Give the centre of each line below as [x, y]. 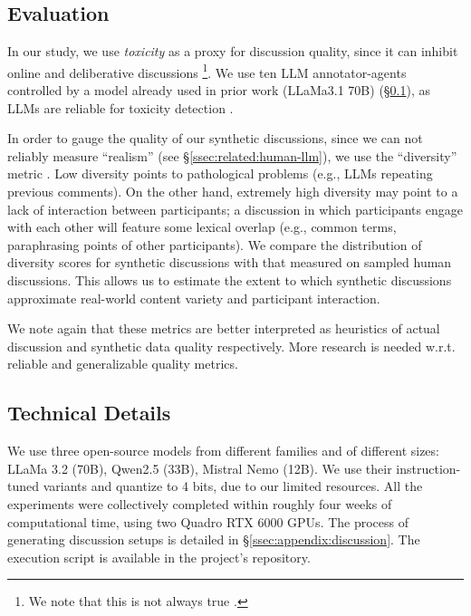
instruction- [428, 468]
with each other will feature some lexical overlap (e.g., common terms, [202, 227]
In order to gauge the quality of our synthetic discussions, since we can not [215, 138]
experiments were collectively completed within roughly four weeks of [200, 503]
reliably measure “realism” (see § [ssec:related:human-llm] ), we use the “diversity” [232, 155]
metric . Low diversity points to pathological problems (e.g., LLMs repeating [220, 173]
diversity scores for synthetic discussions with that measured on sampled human [230, 262]
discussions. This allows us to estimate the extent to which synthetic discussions [230, 279]
